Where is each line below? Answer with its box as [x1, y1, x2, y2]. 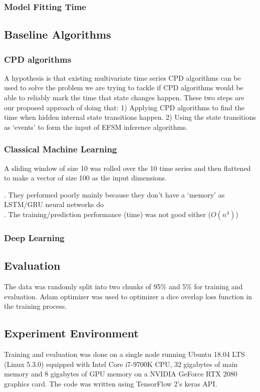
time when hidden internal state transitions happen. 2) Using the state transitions [4, 112, 256, 122]
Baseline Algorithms [4, 27, 111, 42]
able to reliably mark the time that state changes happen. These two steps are [4, 92, 244, 103]
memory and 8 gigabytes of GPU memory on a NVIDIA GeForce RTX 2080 [4, 368, 237, 379]
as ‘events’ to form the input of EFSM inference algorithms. [4, 121, 188, 132]
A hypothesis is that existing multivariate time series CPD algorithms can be [4, 72, 241, 83]
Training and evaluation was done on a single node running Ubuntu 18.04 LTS [4, 349, 245, 359]
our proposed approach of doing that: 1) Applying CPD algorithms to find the [4, 102, 244, 112]
